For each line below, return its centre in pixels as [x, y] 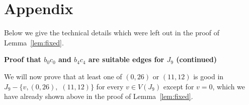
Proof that [23, 59]
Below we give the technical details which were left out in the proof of [112, 33]
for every [110, 86]
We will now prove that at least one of [63, 76]
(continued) [197, 59]
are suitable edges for [126, 59]
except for [179, 86]
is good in [209, 76]
